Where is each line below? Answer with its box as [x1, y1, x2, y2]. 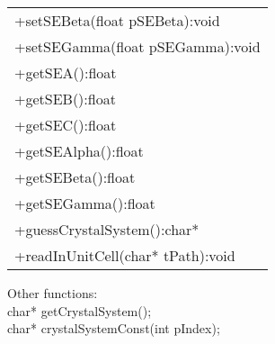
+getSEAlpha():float [14, 140, 144, 161]
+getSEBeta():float [14, 167, 136, 187]
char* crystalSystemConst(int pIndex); [7, 319, 220, 338]
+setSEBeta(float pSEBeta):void [14, 10, 220, 31]
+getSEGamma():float [14, 193, 155, 213]
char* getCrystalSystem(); [7, 301, 152, 320]
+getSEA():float [14, 62, 117, 83]
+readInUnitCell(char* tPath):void [14, 245, 235, 266]
